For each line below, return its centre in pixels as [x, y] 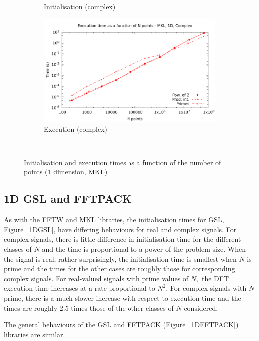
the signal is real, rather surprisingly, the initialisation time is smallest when [120, 258]
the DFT [215, 278]
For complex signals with [208, 288]
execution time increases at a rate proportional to [80, 288]
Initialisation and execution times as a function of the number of [123, 162]
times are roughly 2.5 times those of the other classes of [89, 307]
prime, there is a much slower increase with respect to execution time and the [123, 297]
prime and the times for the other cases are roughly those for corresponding [120, 268]
